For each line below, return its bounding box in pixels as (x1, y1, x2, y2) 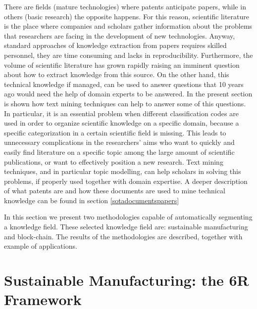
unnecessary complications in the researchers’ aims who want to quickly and (4, 137, 235, 147)
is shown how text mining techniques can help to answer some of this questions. (4, 98, 246, 108)
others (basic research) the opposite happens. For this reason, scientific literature (4, 11, 249, 21)
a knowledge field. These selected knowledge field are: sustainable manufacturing (4, 221, 248, 232)
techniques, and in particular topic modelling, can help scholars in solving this (4, 166, 241, 177)
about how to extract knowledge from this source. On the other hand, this (4, 69, 229, 80)
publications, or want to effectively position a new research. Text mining (4, 156, 223, 167)
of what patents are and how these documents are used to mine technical (4, 185, 225, 196)
